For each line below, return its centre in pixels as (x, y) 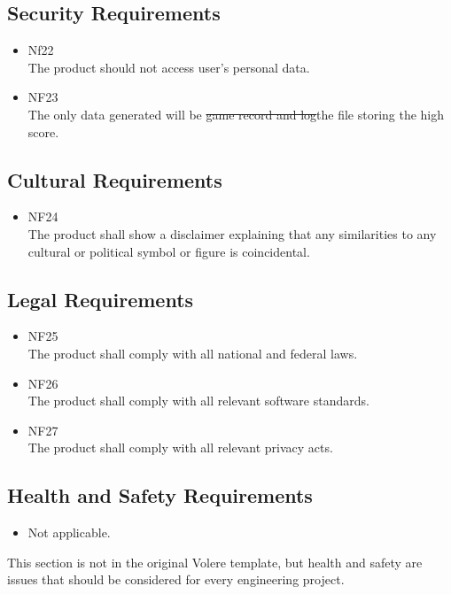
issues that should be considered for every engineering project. (176, 579)
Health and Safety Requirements (160, 495)
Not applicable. (69, 532)
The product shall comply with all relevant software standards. (198, 401)
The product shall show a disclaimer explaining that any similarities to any (232, 233)
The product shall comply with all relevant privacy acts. (180, 447)
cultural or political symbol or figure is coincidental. (169, 251)
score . (43, 131)
